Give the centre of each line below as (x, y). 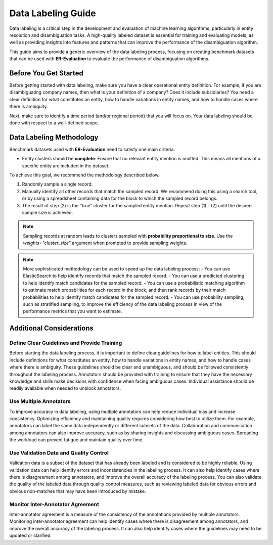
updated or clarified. (31, 535)
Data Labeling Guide (53, 13)
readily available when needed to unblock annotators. (65, 388)
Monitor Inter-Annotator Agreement (54, 504)
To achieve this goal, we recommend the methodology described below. (84, 175)
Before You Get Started (46, 73)
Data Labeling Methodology (54, 137)
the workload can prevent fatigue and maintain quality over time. (77, 440)
